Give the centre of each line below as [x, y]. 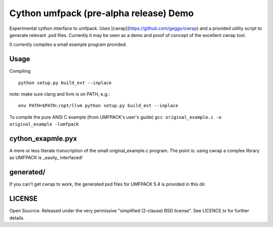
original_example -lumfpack [44, 124]
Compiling [20, 71]
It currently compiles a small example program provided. [68, 44]
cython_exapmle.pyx [43, 139]
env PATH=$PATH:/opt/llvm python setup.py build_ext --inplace [98, 106]
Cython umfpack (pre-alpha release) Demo [102, 13]
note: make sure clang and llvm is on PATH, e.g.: [60, 94]
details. [17, 218]
